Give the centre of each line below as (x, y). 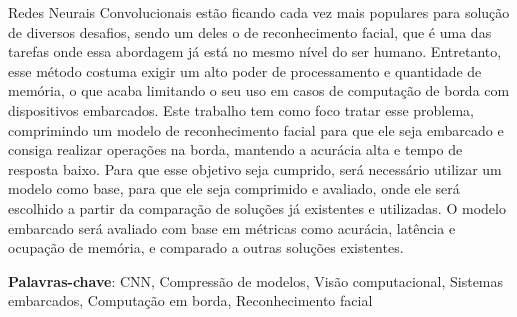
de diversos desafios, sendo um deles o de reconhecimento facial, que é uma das (250, 31)
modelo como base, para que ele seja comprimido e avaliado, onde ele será (234, 188)
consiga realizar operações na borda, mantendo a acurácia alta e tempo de (235, 149)
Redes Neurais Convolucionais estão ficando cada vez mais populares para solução (259, 12)
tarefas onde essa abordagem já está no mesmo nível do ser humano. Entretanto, (255, 51)
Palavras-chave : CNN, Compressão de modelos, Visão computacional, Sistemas (256, 280)
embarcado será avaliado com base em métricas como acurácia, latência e (232, 227)
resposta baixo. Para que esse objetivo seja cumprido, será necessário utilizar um (255, 168)
